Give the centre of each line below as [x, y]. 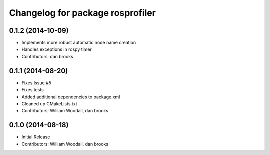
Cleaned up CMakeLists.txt [49, 103]
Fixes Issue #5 [37, 83]
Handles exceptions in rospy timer [57, 49]
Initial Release [36, 137]
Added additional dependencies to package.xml [71, 97]
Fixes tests [33, 90]
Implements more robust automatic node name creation [79, 43]
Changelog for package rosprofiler [82, 13]
